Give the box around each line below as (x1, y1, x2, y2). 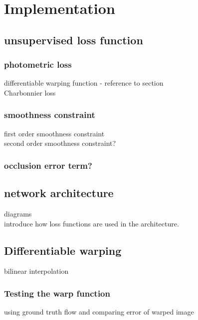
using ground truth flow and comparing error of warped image (4, 307, 194, 317)
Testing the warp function (4, 287, 110, 299)
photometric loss (4, 58, 72, 71)
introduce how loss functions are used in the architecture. (4, 218, 179, 228)
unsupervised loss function (4, 32, 143, 47)
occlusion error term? (4, 159, 92, 171)
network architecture (4, 185, 114, 201)
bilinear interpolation (4, 266, 69, 276)
